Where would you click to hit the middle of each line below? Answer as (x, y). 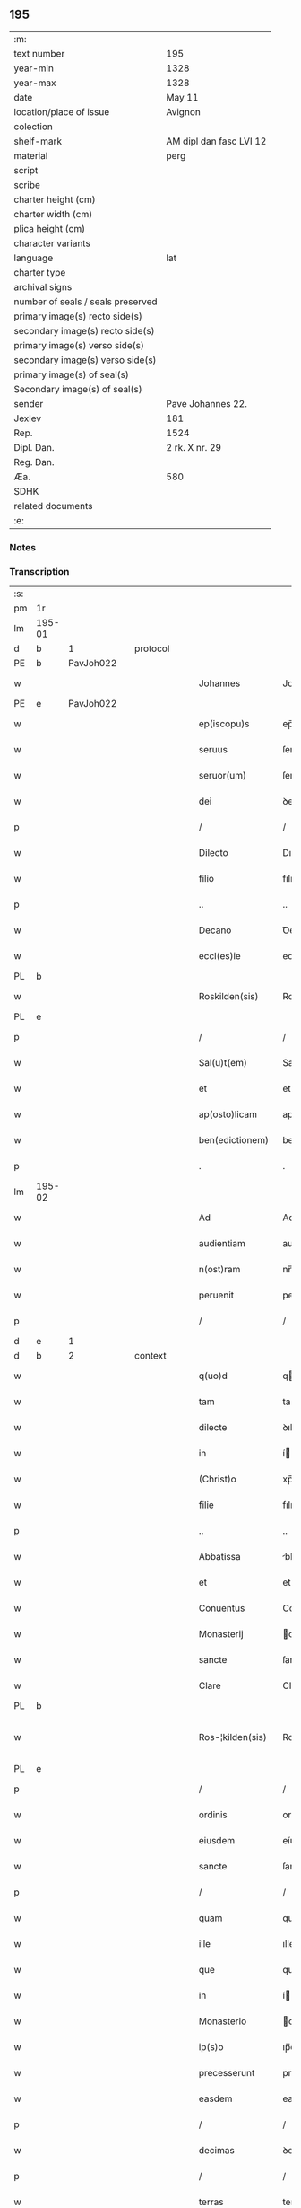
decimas (216, 2151)
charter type (40, 272)
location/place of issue (62, 111)
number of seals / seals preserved (86, 302)
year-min (34, 68)
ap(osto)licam (228, 1114)
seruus (213, 750)
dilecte (213, 1428)
